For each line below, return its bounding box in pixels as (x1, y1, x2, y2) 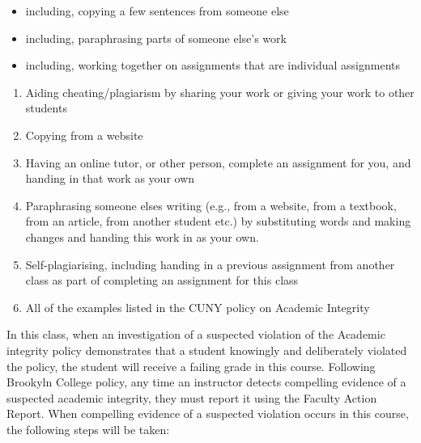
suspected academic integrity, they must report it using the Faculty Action (6, 389, 377, 406)
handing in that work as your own (25, 170, 195, 187)
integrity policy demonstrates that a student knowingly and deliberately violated (6, 341, 407, 358)
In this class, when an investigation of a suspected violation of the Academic (6, 326, 385, 343)
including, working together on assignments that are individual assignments (25, 57, 401, 74)
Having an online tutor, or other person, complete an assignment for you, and (25, 154, 411, 171)
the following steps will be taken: (6, 420, 170, 437)
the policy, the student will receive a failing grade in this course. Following (6, 357, 376, 374)
